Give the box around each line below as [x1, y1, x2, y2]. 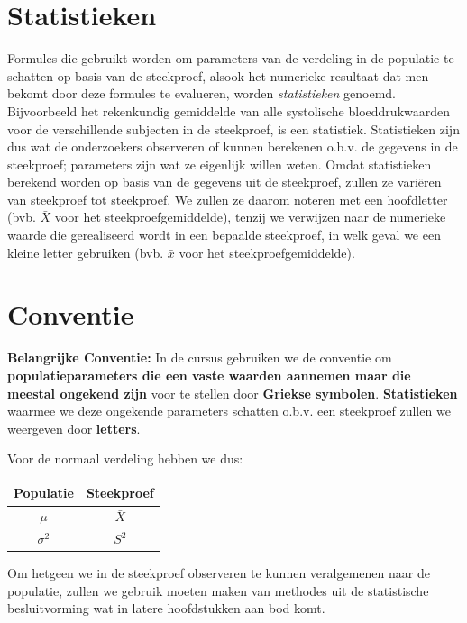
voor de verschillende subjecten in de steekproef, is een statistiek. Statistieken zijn [7, 119, 460, 138]
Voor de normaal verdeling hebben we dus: [7, 449, 243, 468]
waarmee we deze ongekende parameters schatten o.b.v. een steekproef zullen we [7, 401, 451, 420]
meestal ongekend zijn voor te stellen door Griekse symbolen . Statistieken [7, 383, 458, 402]
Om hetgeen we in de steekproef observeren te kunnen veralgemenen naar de [7, 563, 430, 582]
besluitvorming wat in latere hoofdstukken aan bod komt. [7, 599, 325, 618]
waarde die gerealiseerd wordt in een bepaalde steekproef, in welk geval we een [7, 225, 441, 244]
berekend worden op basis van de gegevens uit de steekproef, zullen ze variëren [7, 172, 442, 191]
